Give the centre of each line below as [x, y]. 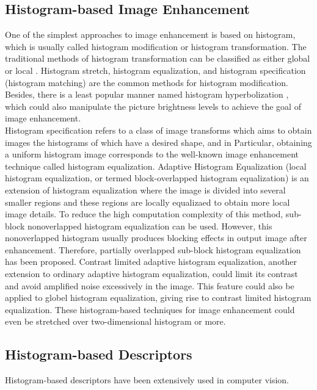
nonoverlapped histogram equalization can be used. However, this [150, 226]
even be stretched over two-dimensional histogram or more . [115, 321]
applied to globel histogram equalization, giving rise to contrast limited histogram [158, 298]
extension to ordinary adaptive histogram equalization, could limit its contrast [151, 274]
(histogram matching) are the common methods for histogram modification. [147, 82]
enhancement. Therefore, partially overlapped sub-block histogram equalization [153, 249]
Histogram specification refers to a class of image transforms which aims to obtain [158, 130]
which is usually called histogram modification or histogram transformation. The [156, 46]
